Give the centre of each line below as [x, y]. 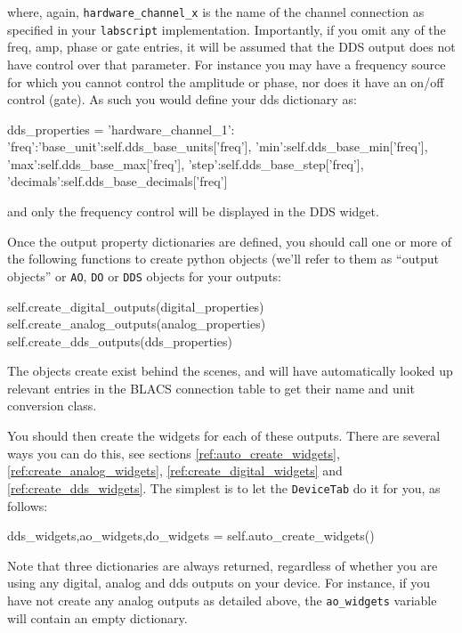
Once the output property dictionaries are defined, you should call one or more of [229, 241]
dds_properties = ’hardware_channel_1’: [121, 129]
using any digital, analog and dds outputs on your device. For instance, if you [219, 583]
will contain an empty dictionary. [97, 617]
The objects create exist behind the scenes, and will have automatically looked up [230, 371]
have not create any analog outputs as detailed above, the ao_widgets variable [222, 600]
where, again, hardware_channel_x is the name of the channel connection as [216, 12]
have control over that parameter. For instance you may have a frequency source [227, 64]
